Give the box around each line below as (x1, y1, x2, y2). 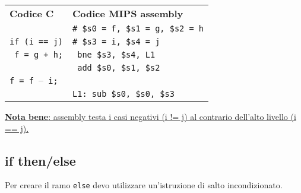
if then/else (5, 151, 76, 169)
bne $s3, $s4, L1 (77, 50, 156, 59)
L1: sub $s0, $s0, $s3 (72, 89, 175, 99)
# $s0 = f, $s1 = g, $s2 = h (72, 24, 204, 33)
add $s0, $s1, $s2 (77, 63, 160, 72)
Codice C (9, 7, 54, 20)
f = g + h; (14, 50, 64, 59)
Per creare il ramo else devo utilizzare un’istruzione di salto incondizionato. (5, 179, 283, 191)
